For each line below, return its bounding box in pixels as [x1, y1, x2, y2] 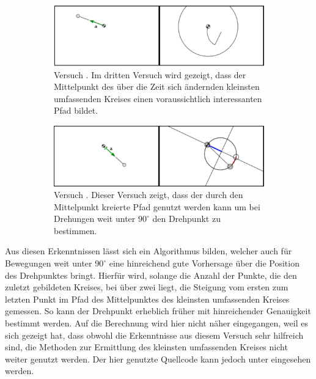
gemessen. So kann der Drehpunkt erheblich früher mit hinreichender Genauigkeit [5, 304, 311, 317]
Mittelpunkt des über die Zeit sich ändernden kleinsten [54, 80, 260, 93]
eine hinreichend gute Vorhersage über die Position [109, 257, 299, 270]
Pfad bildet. [54, 104, 98, 117]
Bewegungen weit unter [5, 257, 92, 270]
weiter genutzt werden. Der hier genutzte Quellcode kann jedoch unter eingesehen [5, 352, 311, 365]
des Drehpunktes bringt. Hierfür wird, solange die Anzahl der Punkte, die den [5, 268, 297, 281]
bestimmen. [54, 224, 97, 237]
